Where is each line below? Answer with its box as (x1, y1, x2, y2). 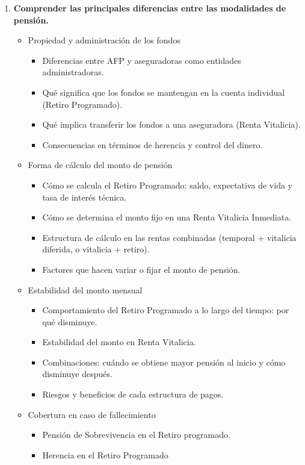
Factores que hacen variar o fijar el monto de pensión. (42, 263, 241, 275)
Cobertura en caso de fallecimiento (28, 408, 156, 420)
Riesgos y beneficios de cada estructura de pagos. (42, 388, 224, 401)
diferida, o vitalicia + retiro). (42, 243, 150, 255)
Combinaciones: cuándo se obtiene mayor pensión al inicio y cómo (42, 355, 286, 368)
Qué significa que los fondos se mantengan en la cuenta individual (42, 86, 285, 98)
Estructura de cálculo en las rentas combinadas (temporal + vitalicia (42, 231, 297, 243)
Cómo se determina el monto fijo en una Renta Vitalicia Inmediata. (42, 211, 292, 223)
